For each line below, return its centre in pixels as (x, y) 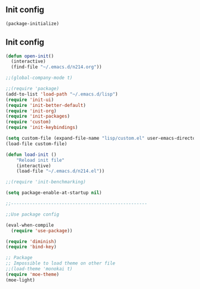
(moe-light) (20, 280)
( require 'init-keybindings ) (42, 128)
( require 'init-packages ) (38, 116)
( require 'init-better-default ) (46, 105)
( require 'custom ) (28, 122)
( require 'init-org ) (31, 111)
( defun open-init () (30, 56)
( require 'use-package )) (42, 230)
